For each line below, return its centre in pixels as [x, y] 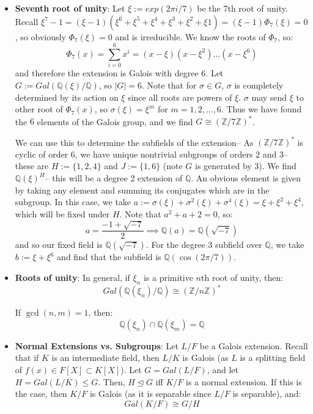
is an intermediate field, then [105, 358]
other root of [39, 109]
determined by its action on [67, 97]
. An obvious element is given [246, 178]
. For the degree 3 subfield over [204, 245]
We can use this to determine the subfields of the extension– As [134, 142]
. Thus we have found [261, 109]
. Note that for [169, 85]
